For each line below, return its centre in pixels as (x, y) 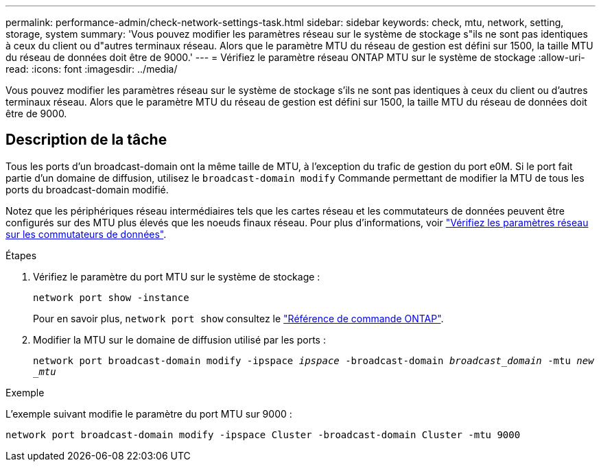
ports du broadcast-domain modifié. (87, 189)
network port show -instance (111, 297)
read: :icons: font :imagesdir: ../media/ (92, 69)
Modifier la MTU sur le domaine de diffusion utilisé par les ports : (179, 339)
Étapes (21, 255)
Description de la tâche (86, 140)
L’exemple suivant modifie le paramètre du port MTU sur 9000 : (149, 414)
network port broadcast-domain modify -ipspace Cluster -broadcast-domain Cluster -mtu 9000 (263, 434)
